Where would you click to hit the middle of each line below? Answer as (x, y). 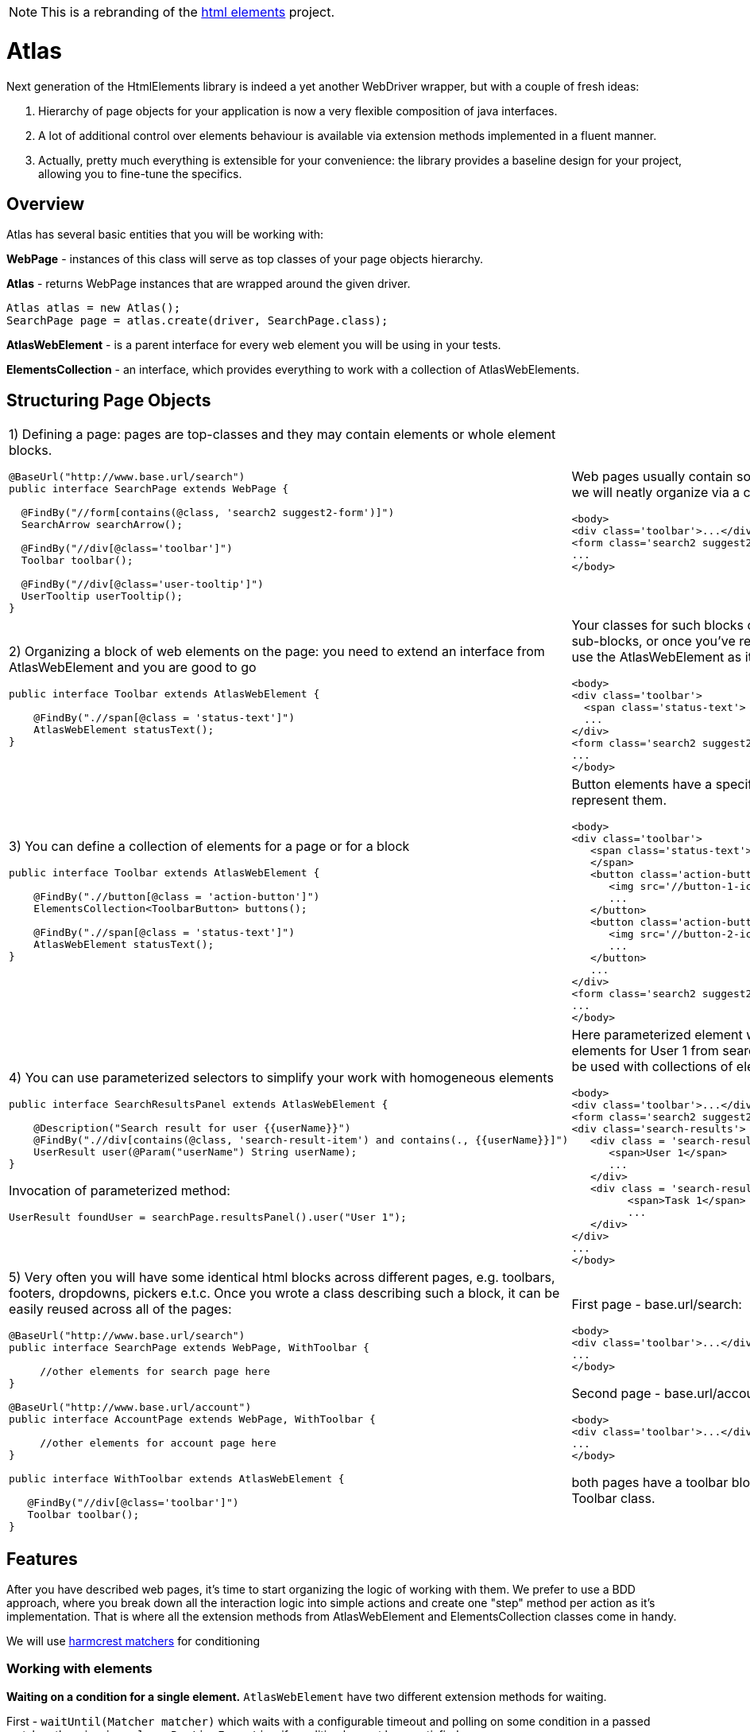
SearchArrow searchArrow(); (102, 525)
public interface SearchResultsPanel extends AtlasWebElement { (199, 1105)
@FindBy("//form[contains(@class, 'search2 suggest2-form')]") (208, 513)
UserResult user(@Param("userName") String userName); (195, 1152)
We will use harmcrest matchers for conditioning (133, 1641)
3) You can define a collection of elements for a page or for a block (209, 846)
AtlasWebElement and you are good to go (133, 667)
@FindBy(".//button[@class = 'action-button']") (177, 896)
